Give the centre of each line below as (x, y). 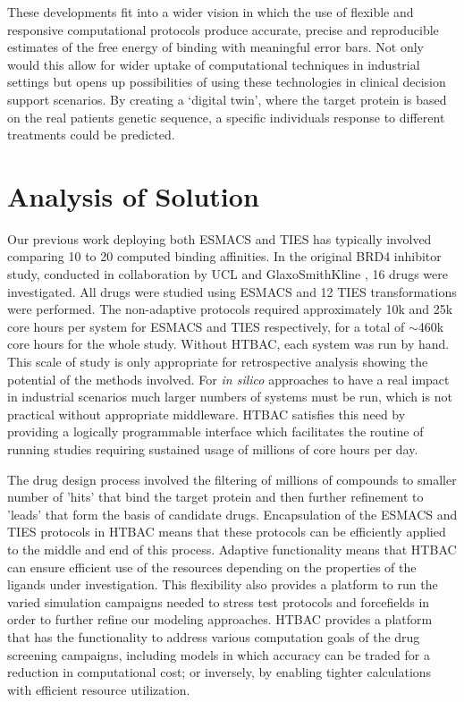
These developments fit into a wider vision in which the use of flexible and (211, 12)
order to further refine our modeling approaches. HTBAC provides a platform (220, 619)
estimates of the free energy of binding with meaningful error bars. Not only (215, 47)
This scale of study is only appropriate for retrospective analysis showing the (218, 362)
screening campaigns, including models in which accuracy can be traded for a (219, 654)
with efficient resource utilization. (99, 689)
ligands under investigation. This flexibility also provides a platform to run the (223, 584)
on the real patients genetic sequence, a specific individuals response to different (226, 117)
